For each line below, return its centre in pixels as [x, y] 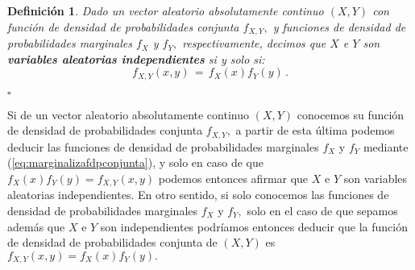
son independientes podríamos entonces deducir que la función [254, 226]
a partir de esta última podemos [315, 130]
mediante [386, 146]
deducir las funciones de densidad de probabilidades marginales [163, 146]
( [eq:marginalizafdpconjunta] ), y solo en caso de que [135, 162]
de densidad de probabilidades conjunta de [112, 242]
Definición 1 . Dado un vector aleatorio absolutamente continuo [166, 10]
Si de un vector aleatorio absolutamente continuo [128, 114]
